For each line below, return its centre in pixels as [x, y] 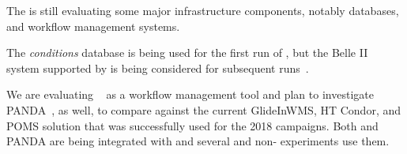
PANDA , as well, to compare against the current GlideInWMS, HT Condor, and [203, 109]
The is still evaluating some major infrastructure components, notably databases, [203, 10]
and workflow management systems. [93, 26]
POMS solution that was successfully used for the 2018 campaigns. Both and [192, 125]
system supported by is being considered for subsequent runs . [158, 68]
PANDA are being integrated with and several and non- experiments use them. [198, 141]
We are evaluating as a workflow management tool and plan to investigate [190, 94]
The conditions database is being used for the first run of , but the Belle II [187, 53]
